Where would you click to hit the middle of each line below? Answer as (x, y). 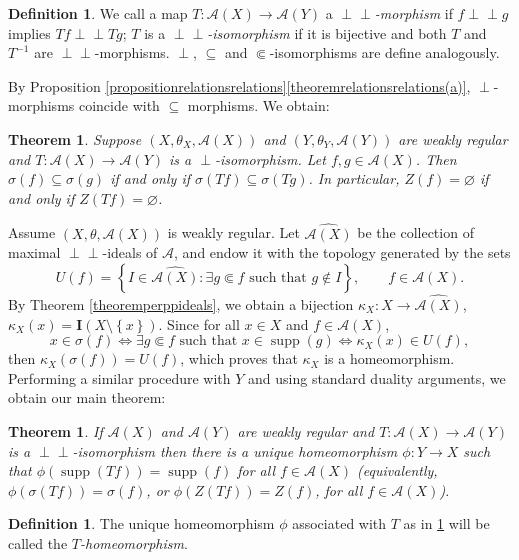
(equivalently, (397, 470)
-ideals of (130, 252)
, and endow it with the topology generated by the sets (342, 252)
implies (29, 32)
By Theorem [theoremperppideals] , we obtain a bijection (181, 303)
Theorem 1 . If (55, 430)
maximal (34, 252)
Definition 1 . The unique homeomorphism (141, 523)
